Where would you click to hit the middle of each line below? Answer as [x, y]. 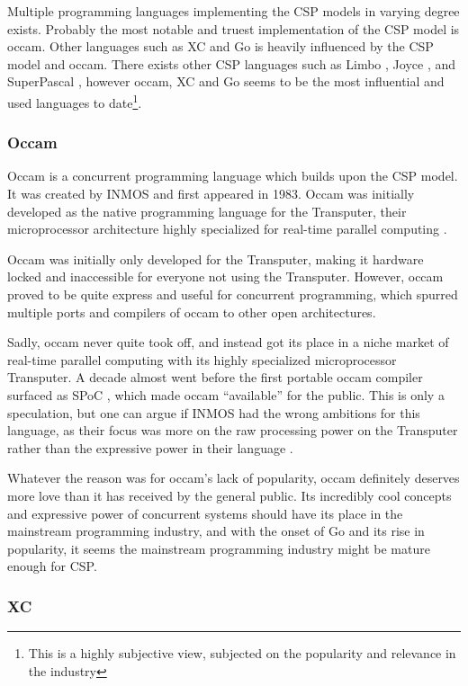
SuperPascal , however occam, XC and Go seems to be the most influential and [226, 81]
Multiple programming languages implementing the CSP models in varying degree [234, 11]
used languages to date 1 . [75, 101]
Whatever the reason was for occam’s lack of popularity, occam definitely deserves [234, 478]
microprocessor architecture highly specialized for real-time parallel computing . [227, 229]
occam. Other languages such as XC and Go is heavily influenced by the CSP [220, 46]
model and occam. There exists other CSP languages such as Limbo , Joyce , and [232, 63]
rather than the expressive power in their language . [150, 447]
